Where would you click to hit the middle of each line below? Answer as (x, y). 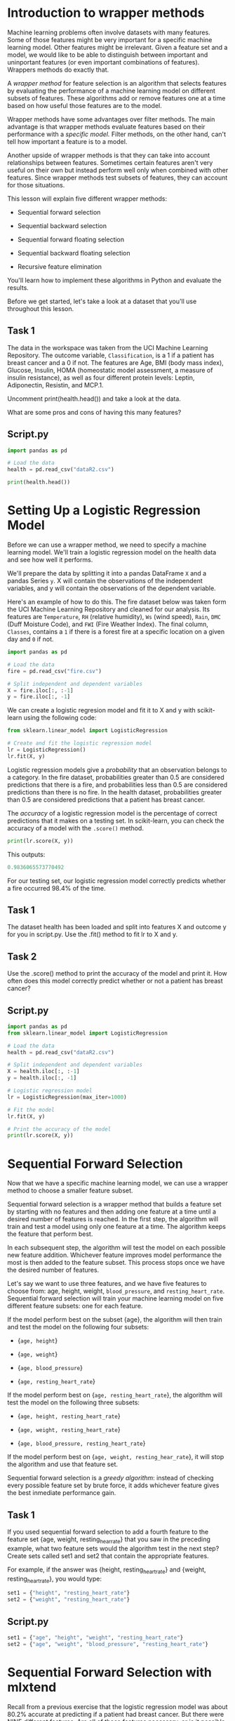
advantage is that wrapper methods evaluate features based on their (106, 126)
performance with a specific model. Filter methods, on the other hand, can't (117, 134)
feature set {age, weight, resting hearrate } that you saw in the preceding (109, 1540)
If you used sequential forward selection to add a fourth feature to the (108, 1532)
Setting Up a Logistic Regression (104, 511)
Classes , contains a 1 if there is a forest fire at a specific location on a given (116, 632)
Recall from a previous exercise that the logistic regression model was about (117, 1706)
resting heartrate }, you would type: (55, 1579)
